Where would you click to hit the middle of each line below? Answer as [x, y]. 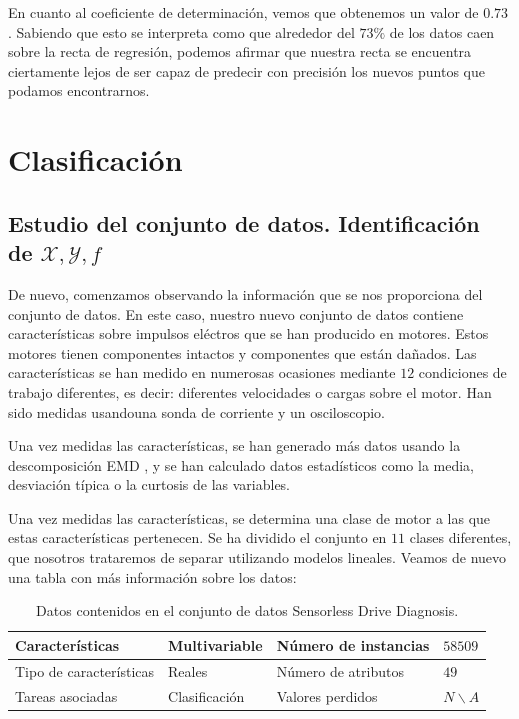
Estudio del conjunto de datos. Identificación [244, 222]
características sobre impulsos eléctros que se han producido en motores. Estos [248, 333]
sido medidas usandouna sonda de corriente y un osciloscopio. [196, 411]
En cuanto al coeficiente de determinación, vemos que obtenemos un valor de [243, 12]
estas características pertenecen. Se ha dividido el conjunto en [197, 537]
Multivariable [215, 644]
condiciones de [462, 372]
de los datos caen [442, 31]
